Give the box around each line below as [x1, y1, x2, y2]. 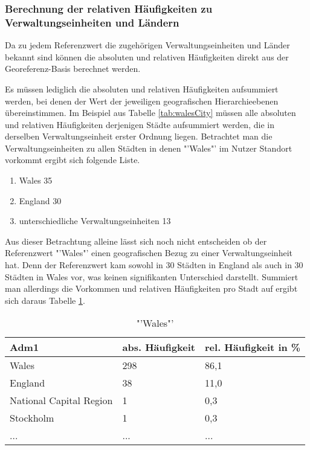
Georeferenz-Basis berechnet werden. [5, 62, 141, 75]
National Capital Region [10, 393, 113, 408]
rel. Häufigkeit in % [205, 340, 301, 355]
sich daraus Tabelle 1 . [5, 294, 85, 306]
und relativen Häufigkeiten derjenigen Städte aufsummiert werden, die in [5, 118, 274, 130]
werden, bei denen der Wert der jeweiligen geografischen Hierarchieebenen [5, 94, 279, 107]
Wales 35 [19, 174, 53, 187]
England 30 [19, 194, 62, 207]
